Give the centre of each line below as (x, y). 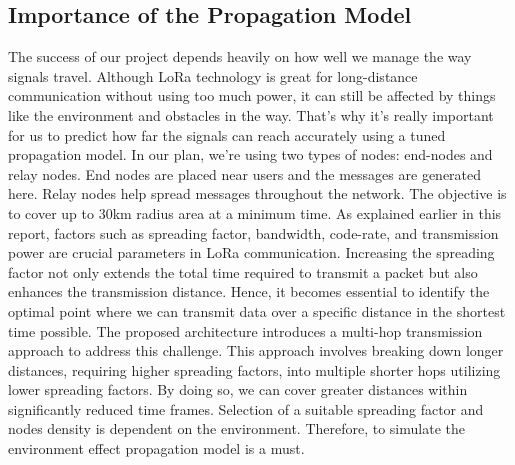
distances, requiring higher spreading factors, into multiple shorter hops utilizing (254, 369)
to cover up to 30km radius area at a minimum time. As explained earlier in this (255, 212)
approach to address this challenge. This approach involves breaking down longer (256, 350)
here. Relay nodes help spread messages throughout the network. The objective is (257, 193)
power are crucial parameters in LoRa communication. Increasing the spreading (251, 252)
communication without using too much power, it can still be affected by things (252, 95)
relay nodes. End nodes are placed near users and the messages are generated (245, 173)
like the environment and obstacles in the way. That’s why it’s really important (251, 114)
